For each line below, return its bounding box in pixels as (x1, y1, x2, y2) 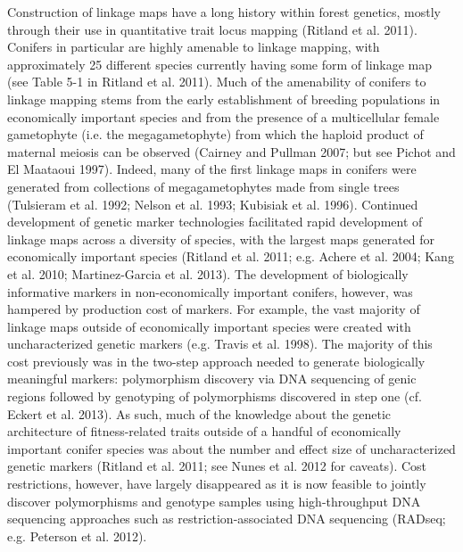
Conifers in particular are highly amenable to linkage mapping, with (7, 37, 380, 56)
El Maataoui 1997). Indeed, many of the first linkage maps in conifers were (7, 160, 417, 178)
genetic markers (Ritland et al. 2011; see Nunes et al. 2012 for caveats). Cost (7, 457, 427, 475)
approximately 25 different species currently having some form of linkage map (7, 54, 433, 73)
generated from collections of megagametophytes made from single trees (7, 177, 400, 195)
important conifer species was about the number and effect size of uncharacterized (7, 439, 456, 457)
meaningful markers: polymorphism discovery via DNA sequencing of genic (7, 369, 417, 388)
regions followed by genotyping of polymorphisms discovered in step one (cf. (7, 387, 422, 406)
